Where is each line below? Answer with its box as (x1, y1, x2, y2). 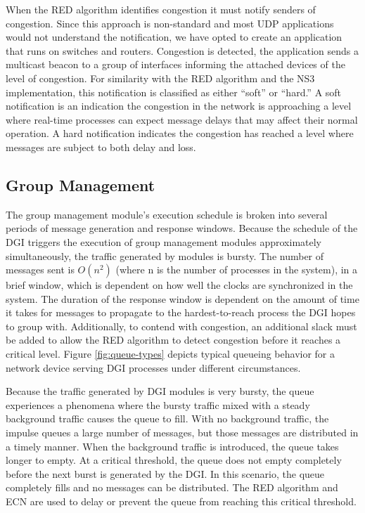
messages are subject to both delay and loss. (6, 139, 196, 154)
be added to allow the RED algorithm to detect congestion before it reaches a (6, 332, 341, 347)
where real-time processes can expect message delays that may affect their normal (6, 112, 358, 126)
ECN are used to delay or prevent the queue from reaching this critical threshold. (6, 494, 357, 509)
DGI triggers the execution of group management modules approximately (6, 234, 322, 249)
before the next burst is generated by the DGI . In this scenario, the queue (6, 466, 325, 481)
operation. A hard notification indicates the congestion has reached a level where (6, 126, 354, 141)
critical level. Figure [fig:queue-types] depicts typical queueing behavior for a (6, 346, 335, 361)
